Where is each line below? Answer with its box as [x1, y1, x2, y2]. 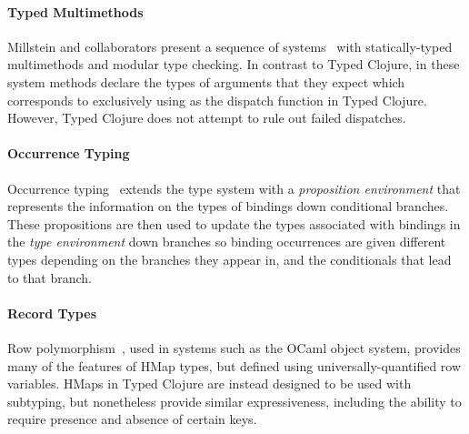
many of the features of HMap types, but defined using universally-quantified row [7, 356, 462, 375]
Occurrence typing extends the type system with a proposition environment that [7, 178, 461, 197]
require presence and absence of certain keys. [7, 409, 257, 429]
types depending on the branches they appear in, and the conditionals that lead [7, 249, 452, 268]
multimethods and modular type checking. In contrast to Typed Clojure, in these [7, 55, 460, 74]
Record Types [7, 303, 96, 322]
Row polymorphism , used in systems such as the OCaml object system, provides [7, 338, 461, 357]
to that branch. [7, 267, 93, 287]
